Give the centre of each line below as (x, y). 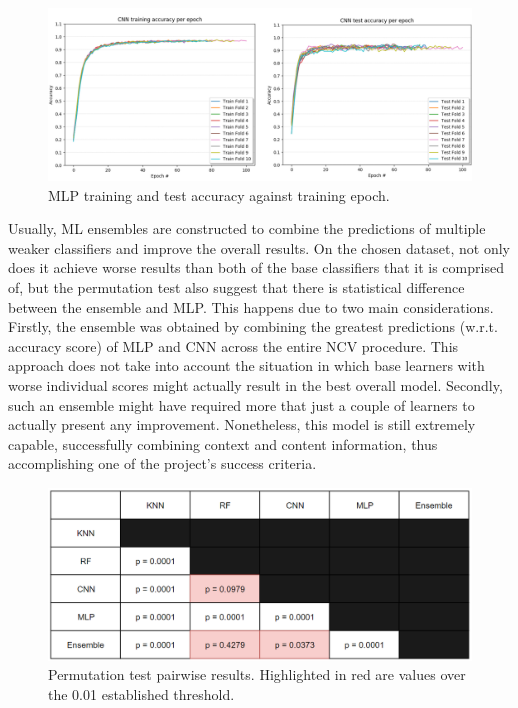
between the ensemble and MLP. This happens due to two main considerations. (251, 306)
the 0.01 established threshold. (141, 693)
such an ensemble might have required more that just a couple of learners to (241, 404)
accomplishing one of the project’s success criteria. (162, 463)
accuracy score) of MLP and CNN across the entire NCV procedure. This (233, 345)
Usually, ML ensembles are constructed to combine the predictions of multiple (247, 228)
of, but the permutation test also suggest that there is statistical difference (236, 287)
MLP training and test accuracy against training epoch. (219, 194)
